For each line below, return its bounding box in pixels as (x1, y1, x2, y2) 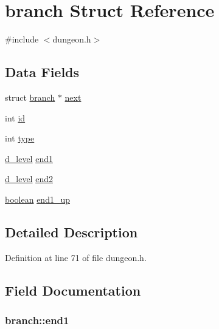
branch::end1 (5, 312, 69, 327)
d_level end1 (5, 152, 53, 164)
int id (5, 111, 26, 124)
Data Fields (5, 63, 80, 81)
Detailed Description (5, 222, 138, 241)
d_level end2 (5, 172, 53, 185)
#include (5, 33, 39, 46)
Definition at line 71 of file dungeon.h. (5, 251, 147, 263)
